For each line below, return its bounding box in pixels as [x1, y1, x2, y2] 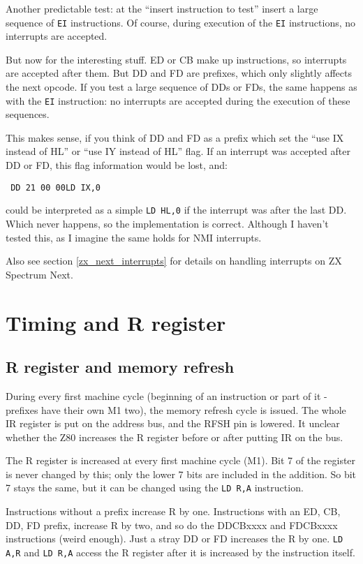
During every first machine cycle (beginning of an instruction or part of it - [6, 388, 327, 403]
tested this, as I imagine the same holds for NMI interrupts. [6, 230, 262, 244]
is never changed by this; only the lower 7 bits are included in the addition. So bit [6, 466, 357, 481]
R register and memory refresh [6, 356, 235, 378]
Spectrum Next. [6, 267, 73, 281]
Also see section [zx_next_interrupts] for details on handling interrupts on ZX [6, 253, 342, 268]
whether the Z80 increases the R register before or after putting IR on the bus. [6, 429, 343, 444]
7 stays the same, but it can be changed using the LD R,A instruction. [6, 480, 304, 495]
